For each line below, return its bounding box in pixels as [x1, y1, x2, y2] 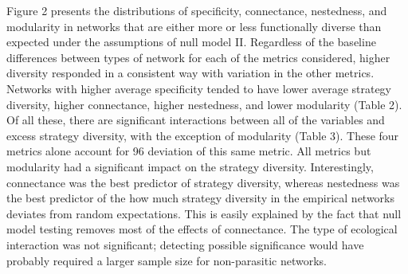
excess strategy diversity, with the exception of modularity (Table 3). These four [6, 127, 399, 143]
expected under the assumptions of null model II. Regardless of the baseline [6, 33, 376, 50]
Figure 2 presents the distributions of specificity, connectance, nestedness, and [6, 2, 387, 18]
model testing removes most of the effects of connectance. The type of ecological [6, 221, 398, 237]
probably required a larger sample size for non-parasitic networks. [6, 252, 327, 268]
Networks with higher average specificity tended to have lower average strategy [6, 80, 392, 96]
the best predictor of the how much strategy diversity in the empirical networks [6, 190, 395, 206]
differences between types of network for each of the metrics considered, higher [6, 49, 390, 65]
